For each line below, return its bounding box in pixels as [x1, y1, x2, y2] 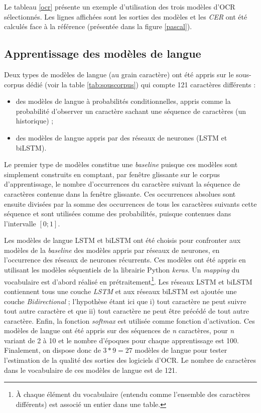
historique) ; [16, 115, 54, 126]
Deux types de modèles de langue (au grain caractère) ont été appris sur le [4, 69, 234, 79]
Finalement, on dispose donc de [4, 345, 101, 355]
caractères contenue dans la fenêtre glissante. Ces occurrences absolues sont [4, 188, 236, 199]
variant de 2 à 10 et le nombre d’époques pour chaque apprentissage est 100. [4, 335, 239, 345]
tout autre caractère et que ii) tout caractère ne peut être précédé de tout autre [4, 306, 249, 316]
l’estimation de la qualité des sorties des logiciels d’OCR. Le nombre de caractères [4, 355, 256, 365]
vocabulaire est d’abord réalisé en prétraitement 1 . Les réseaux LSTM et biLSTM [4, 274, 252, 287]
